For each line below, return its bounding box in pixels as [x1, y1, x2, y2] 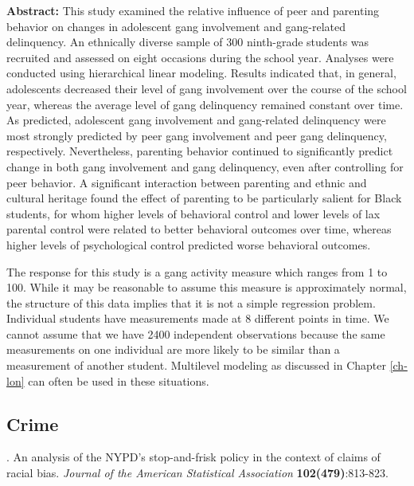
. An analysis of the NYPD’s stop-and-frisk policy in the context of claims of [6, 449, 381, 465]
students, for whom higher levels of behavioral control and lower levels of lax [6, 205, 381, 221]
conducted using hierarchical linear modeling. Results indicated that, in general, [6, 65, 396, 81]
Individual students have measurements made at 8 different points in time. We [6, 310, 389, 327]
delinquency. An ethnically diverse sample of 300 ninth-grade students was [6, 33, 369, 50]
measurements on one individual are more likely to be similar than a [6, 341, 340, 358]
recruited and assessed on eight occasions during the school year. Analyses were [6, 49, 394, 65]
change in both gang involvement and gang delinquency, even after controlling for [6, 158, 404, 174]
